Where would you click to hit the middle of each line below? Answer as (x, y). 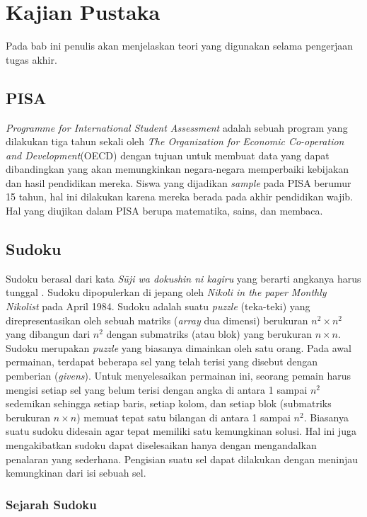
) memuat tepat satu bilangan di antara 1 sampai (183, 417)
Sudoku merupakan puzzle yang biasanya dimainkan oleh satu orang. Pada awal (179, 347)
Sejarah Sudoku (51, 504)
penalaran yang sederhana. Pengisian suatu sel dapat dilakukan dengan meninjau (182, 459)
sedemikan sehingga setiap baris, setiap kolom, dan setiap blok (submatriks (169, 403)
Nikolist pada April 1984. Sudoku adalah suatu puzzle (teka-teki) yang (158, 306)
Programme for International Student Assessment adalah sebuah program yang (177, 127)
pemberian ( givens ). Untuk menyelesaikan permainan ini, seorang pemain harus (178, 376)
